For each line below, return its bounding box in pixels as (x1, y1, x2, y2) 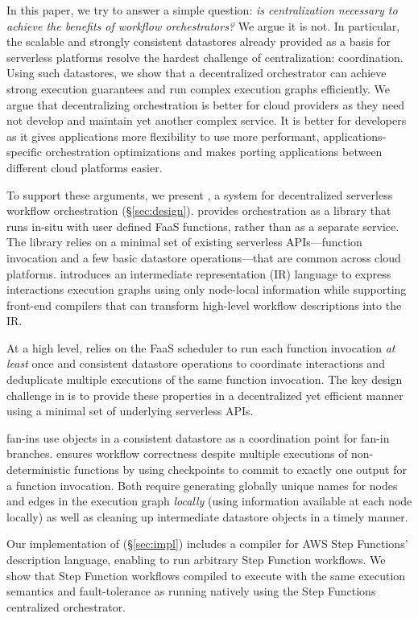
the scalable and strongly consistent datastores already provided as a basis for (6, 33, 391, 50)
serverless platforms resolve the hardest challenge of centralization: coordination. (6, 48, 404, 65)
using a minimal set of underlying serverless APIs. (6, 402, 254, 419)
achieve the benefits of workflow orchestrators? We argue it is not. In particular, (6, 17, 400, 34)
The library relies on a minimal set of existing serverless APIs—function (6, 233, 362, 250)
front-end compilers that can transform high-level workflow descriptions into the (6, 296, 402, 313)
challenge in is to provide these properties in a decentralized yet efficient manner (6, 386, 404, 403)
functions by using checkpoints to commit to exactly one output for (74, 461, 407, 478)
